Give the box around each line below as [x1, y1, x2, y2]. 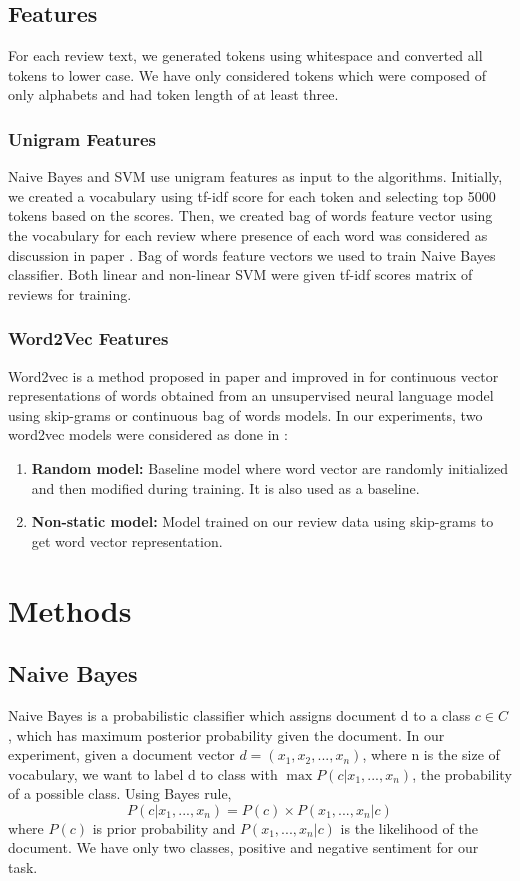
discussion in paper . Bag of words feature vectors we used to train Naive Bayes [8, 244, 496, 265]
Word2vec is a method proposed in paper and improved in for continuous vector [8, 365, 499, 386]
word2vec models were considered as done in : [8, 424, 288, 445]
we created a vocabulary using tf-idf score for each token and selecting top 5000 [8, 185, 496, 206]
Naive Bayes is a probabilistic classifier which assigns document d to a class [8, 704, 471, 725]
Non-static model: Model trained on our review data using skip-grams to [31, 511, 494, 532]
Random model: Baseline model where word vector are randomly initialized [31, 457, 509, 478]
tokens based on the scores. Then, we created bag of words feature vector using [8, 205, 493, 226]
